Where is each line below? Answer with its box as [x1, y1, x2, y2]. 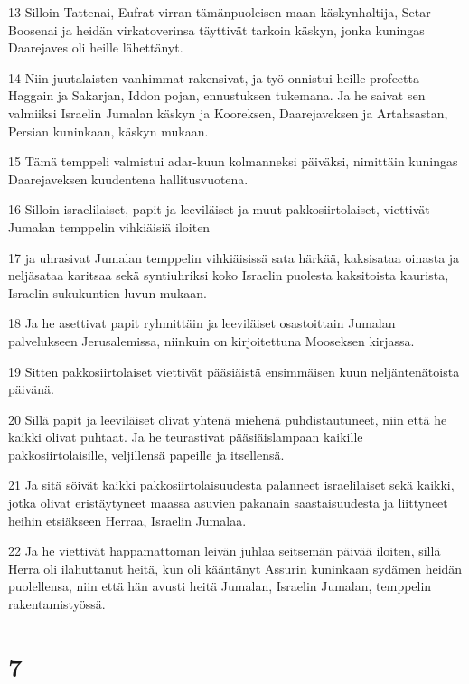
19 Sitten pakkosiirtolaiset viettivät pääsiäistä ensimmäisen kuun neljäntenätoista [8, 361, 460, 380]
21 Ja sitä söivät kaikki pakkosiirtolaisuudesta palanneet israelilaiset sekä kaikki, [8, 475, 455, 494]
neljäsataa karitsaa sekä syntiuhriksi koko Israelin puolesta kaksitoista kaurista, [8, 266, 449, 285]
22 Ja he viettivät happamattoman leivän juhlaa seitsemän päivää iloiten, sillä [8, 541, 441, 560]
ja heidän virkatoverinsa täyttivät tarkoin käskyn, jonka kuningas [61, 20, 425, 39]
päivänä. [8, 379, 54, 398]
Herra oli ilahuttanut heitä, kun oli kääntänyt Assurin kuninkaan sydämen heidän [8, 558, 463, 577]
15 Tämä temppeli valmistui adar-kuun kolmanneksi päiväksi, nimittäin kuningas [8, 152, 458, 171]
